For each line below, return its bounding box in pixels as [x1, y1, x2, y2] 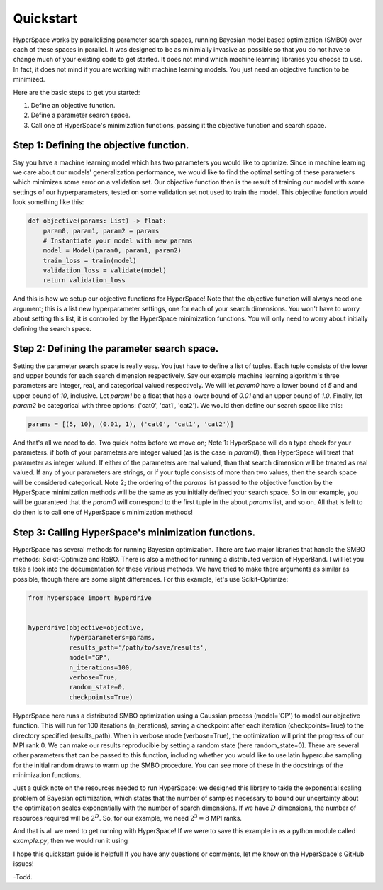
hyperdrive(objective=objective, [28, 624, 145, 632]
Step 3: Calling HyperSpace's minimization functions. [13, 526, 255, 538]
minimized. [13, 75, 45, 84]
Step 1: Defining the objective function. [13, 139, 189, 152]
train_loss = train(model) [43, 256, 138, 265]
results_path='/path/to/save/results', [69, 643, 209, 652]
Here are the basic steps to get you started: [13, 88, 140, 96]
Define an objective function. [30, 101, 116, 109]
